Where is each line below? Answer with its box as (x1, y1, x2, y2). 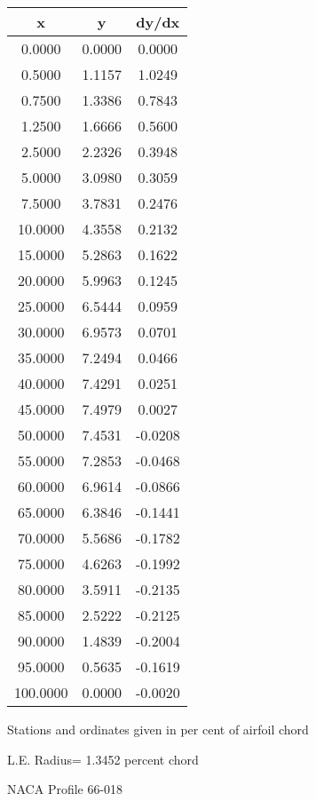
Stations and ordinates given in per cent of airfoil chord (7, 720, 309, 738)
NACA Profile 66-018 (7, 780, 123, 798)
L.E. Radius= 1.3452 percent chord (7, 749, 199, 768)
